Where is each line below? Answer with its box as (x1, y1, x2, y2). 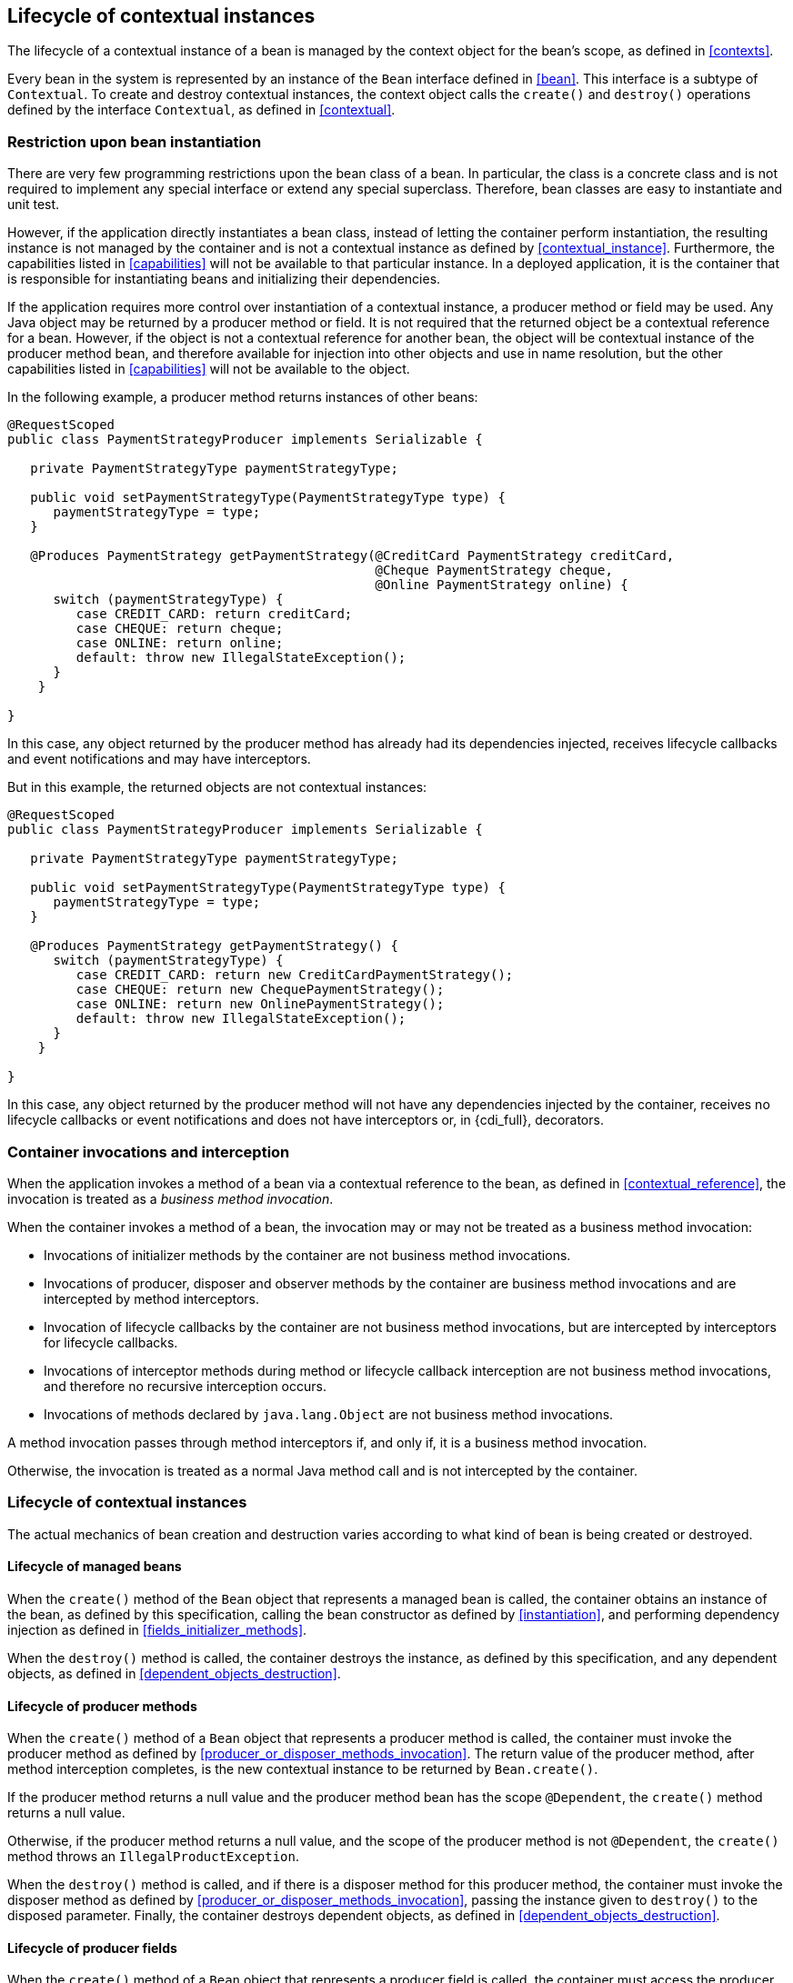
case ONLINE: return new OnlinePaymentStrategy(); (75, 997, 445, 1012)
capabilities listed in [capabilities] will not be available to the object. (7, 361, 410, 377)
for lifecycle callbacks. (44, 1334, 178, 1350)
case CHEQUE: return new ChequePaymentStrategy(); (75, 982, 445, 997)
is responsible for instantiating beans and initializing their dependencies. (7, 271, 441, 287)
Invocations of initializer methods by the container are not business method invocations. (44, 1247, 571, 1263)
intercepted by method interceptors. (44, 1290, 260, 1307)
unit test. (7, 196, 60, 213)
